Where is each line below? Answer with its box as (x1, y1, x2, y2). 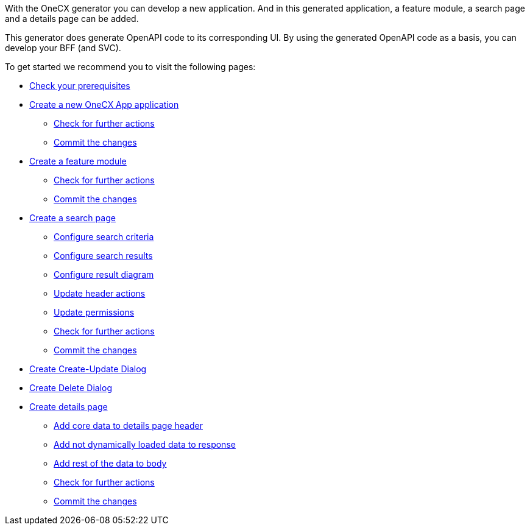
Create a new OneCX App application (29, 99, 179, 110)
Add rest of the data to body (54, 458, 167, 468)
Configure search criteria (54, 231, 154, 242)
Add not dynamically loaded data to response (54, 439, 236, 450)
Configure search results (54, 250, 153, 261)
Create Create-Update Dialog (29, 364, 147, 374)
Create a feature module (29, 156, 127, 166)
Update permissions (54, 307, 135, 317)
